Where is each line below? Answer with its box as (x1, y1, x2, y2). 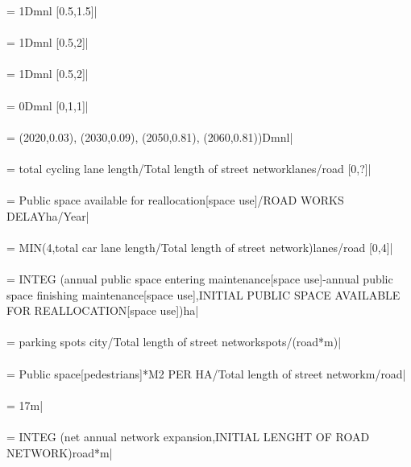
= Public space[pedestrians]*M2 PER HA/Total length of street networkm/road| (6, 365, 406, 382)
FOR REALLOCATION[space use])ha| (6, 302, 199, 319)
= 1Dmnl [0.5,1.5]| (6, 2, 98, 19)
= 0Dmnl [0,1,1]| (6, 97, 89, 114)
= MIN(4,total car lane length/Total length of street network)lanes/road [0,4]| (6, 238, 393, 255)
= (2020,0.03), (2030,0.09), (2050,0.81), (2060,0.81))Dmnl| (6, 128, 293, 145)
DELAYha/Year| (6, 207, 89, 224)
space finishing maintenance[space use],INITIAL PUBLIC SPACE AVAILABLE (6, 286, 401, 303)
